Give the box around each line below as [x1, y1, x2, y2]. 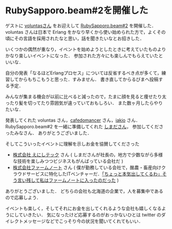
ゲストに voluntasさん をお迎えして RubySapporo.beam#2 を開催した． [5, 22, 156, 29]
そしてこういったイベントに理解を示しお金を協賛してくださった [5, 141, 140, 147]
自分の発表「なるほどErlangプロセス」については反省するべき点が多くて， [5, 70, 162, 76]
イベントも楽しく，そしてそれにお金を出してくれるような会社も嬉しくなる [5, 205, 162, 211]
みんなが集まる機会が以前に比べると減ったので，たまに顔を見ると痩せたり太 [5, 93, 167, 100]
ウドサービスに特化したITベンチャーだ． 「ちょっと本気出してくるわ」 [17, 171, 162, 177]
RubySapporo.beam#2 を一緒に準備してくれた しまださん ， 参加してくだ [5, 123, 159, 129]
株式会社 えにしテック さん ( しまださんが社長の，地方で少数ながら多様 [12, 151, 163, 157]
